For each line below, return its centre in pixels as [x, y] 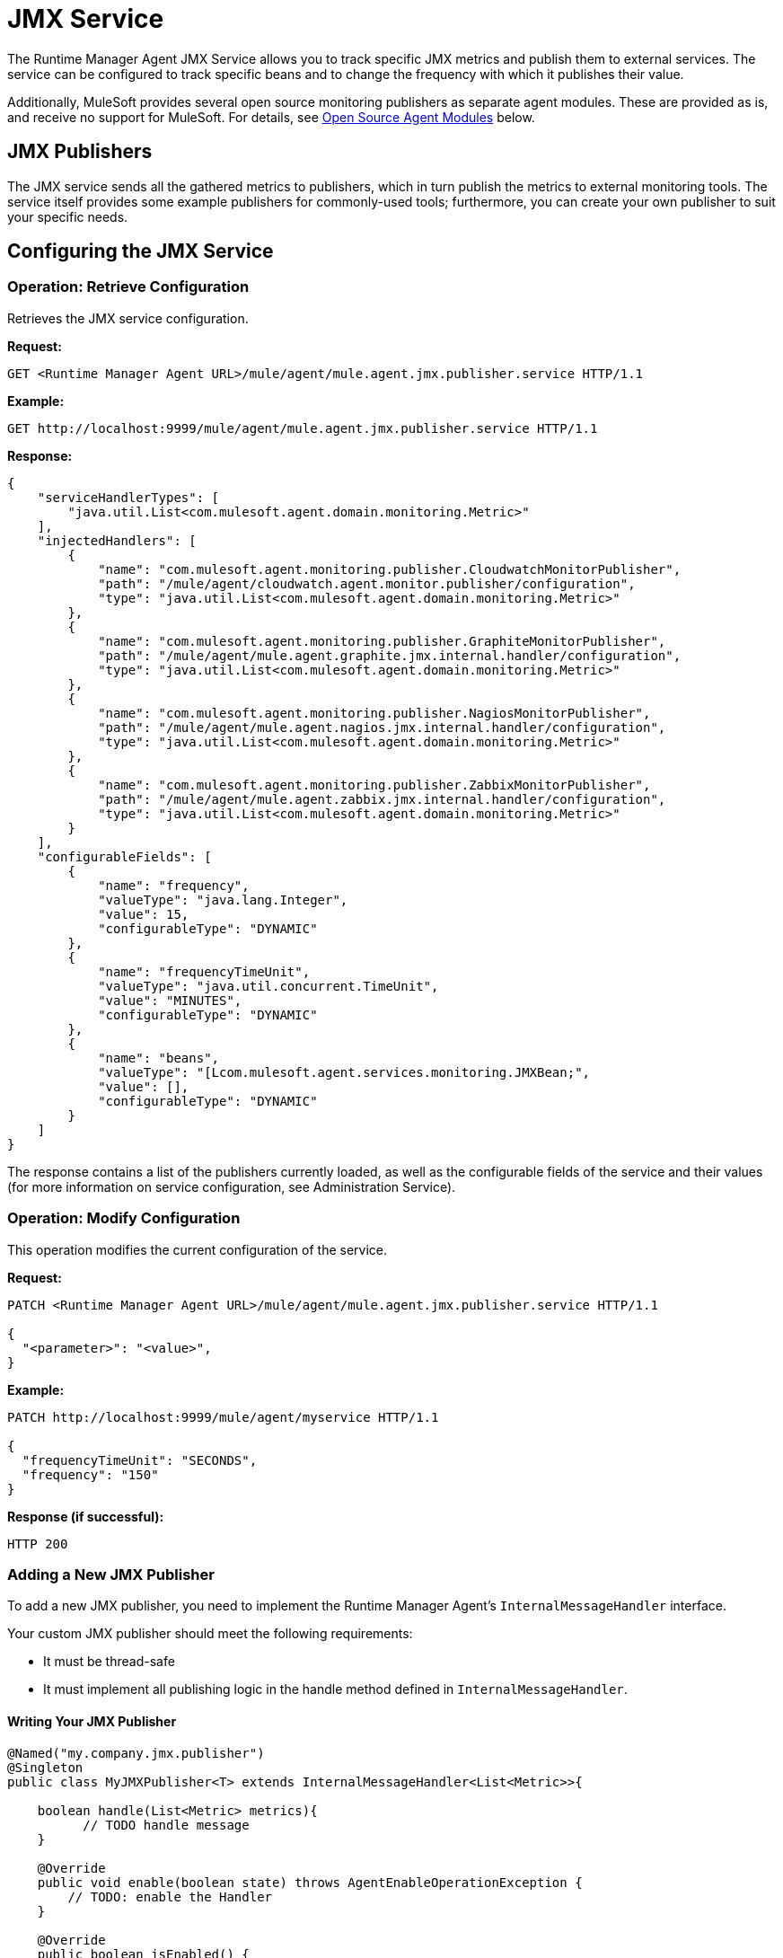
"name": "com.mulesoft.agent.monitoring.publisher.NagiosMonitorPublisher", [374, 713]
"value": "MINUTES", [170, 1000]
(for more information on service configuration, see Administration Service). [232, 1186]
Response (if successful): [86, 1516]
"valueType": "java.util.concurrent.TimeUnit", [268, 986]
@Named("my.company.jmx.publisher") [136, 1753]
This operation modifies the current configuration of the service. [198, 1249]
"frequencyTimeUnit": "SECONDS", [140, 1460]
